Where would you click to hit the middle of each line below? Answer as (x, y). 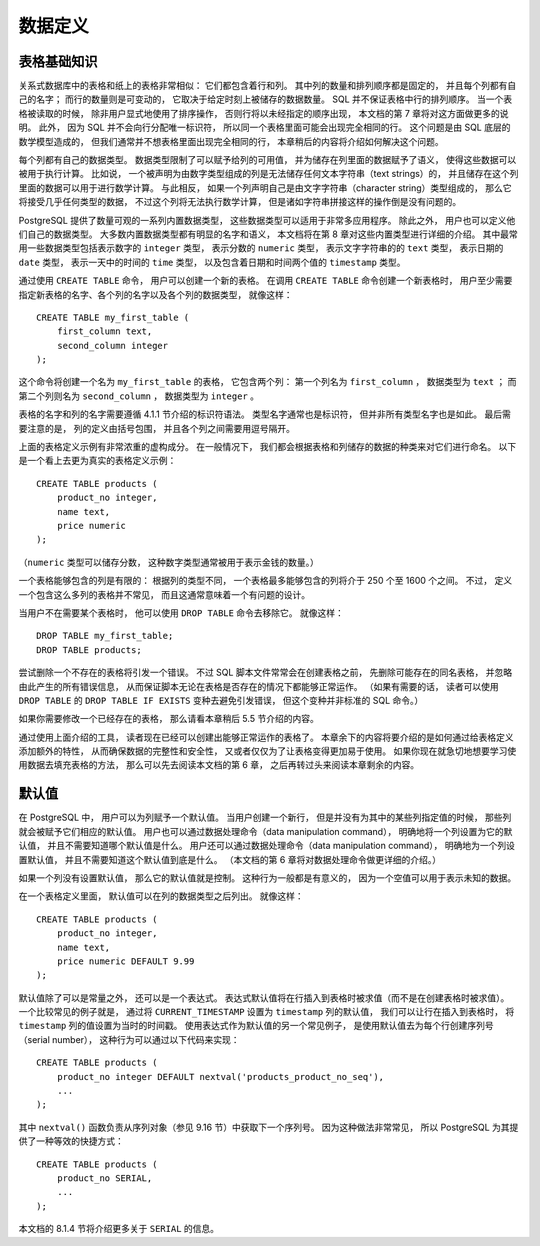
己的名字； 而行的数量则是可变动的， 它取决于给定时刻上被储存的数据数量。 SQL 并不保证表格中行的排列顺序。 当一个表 (265, 99)
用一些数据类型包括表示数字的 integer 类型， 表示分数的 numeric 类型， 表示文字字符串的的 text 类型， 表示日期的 (261, 248)
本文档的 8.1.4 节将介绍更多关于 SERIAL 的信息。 (119, 1229)
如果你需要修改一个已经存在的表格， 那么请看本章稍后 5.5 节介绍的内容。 (168, 719)
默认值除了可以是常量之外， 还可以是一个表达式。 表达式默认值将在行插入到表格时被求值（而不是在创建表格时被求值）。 (264, 997)
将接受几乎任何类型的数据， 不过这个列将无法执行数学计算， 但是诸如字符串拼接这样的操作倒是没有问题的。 (240, 202)
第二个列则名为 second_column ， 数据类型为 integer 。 (139, 396)
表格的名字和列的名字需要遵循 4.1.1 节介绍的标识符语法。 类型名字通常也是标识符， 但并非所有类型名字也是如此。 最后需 (265, 414)
